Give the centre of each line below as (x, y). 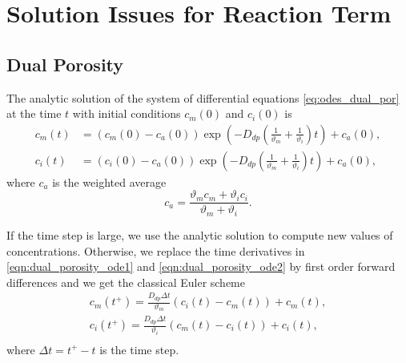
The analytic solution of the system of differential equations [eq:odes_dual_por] (203, 97)
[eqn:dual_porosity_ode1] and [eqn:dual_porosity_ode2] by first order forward (201, 266)
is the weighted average (109, 181)
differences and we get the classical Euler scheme (126, 282)
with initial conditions (127, 113)
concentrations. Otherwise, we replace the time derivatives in (156, 250)
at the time (34, 113)
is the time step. (139, 349)
